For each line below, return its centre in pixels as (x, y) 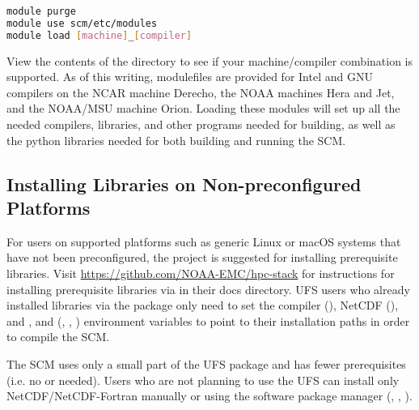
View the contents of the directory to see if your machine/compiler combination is (210, 60)
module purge (41, 11)
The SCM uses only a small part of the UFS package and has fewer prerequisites (206, 363)
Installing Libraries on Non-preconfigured (184, 184)
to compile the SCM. (58, 337)
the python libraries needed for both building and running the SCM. (176, 140)
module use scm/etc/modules (82, 23)
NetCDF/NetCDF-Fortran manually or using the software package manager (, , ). (209, 396)
